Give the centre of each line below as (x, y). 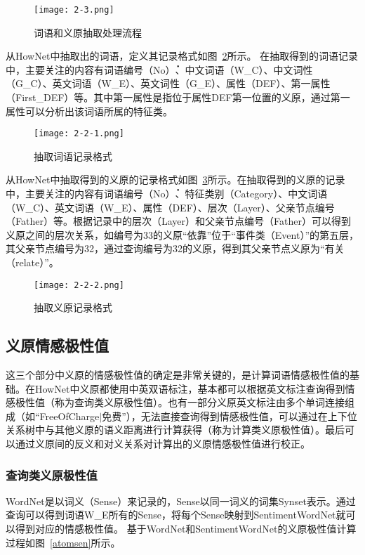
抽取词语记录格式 (73, 156)
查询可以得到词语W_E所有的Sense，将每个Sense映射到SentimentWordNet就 (176, 515)
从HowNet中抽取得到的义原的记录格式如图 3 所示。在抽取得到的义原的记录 (175, 179)
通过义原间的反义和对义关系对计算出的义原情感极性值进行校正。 (162, 444)
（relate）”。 (32, 262)
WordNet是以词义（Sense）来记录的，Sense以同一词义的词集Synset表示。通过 (181, 501)
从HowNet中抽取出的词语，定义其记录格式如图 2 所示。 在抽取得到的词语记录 (182, 56)
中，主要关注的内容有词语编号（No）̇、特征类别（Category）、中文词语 (167, 194)
